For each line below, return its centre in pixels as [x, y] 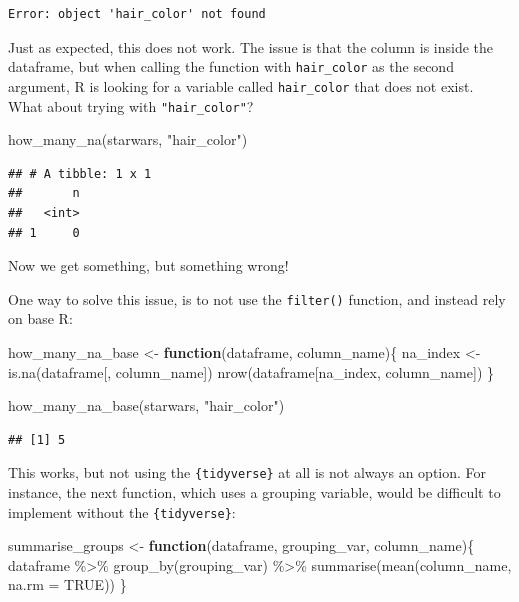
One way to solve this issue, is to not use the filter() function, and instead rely [257, 298]
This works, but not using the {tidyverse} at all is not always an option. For [247, 472]
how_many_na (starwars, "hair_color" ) [128, 139]
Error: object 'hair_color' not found [137, 14]
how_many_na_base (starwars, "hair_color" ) [146, 405]
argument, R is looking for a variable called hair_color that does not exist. [241, 85]
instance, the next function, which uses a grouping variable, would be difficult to [254, 492]
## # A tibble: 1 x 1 [80, 173]
